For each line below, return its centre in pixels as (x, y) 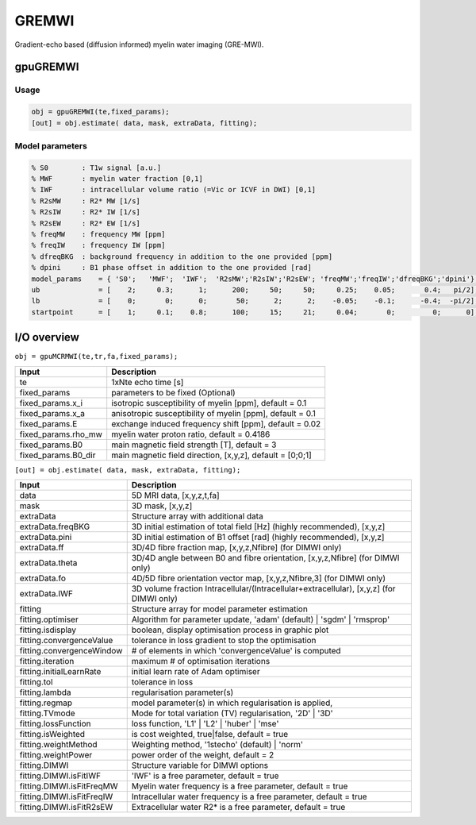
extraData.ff (42, 547)
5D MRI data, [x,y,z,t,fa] (175, 495)
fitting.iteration (47, 661)
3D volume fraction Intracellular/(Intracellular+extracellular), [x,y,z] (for (263, 589)
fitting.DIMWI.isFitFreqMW (69, 786)
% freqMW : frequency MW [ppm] (98, 234)
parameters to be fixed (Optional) (173, 392)
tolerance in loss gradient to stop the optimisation (224, 640)
